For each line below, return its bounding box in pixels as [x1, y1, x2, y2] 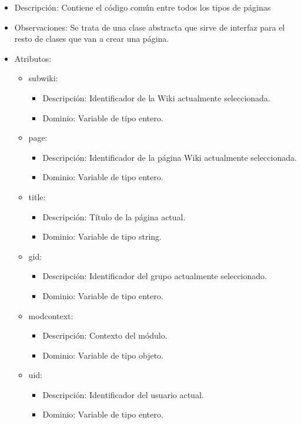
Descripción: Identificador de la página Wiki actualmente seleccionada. [42, 151, 297, 163]
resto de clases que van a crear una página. [14, 32, 169, 45]
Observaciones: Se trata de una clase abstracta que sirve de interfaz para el [14, 21, 285, 33]
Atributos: [14, 52, 52, 64]
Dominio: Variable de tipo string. [42, 230, 162, 243]
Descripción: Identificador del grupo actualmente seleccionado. [42, 270, 267, 282]
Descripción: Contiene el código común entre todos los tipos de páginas [14, 1, 271, 13]
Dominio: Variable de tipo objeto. [42, 349, 163, 361]
